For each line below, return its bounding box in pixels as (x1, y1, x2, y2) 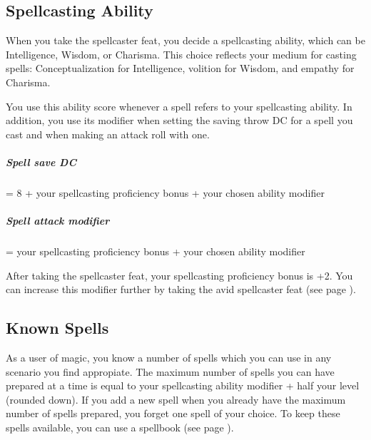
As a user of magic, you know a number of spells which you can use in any (6, 350, 332, 365)
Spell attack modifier (6, 213, 110, 228)
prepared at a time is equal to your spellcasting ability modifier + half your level (6, 378, 360, 393)
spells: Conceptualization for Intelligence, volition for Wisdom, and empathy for (6, 61, 355, 76)
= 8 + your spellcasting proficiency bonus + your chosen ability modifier (6, 185, 325, 200)
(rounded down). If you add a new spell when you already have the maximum (6, 392, 346, 406)
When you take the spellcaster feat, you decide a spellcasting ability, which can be (6, 33, 365, 48)
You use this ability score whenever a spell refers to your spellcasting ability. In (6, 98, 352, 113)
